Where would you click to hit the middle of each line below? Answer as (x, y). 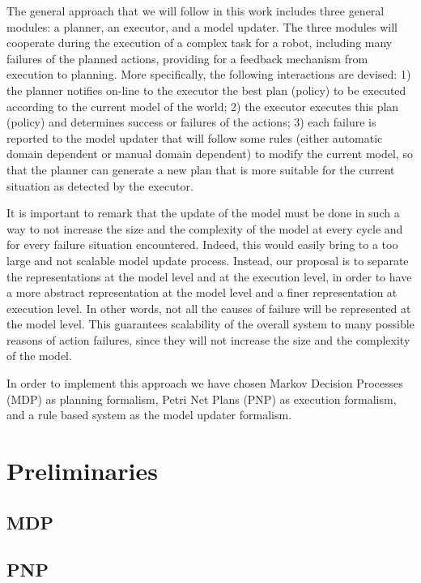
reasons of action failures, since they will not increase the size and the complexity (208, 339)
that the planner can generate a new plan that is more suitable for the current (201, 169)
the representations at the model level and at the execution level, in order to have (209, 276)
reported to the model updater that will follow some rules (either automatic (195, 137)
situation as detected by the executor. (100, 185)
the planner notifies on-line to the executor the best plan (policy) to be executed (206, 90)
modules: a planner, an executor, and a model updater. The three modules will (202, 26)
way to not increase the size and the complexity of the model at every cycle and (205, 228)
